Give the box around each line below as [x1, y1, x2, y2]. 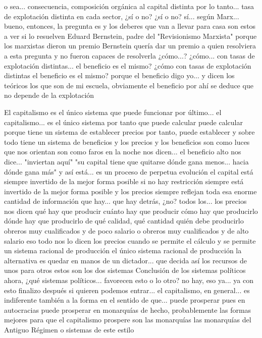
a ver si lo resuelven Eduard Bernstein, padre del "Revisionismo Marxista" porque [4, 30, 257, 41]
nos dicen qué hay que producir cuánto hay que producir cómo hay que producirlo [4, 205, 258, 216]
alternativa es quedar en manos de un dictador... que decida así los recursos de [4, 255, 247, 265]
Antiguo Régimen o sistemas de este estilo [4, 324, 134, 334]
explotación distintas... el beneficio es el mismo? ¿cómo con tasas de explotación [4, 60, 251, 71]
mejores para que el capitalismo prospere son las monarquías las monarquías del [4, 314, 251, 325]
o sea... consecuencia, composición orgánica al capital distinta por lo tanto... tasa [4, 1, 254, 11]
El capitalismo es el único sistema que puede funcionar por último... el [4, 106, 222, 117]
